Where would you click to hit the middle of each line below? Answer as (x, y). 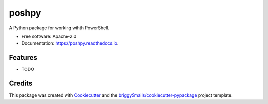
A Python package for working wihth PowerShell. (59, 28)
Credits (21, 84)
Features (23, 57)
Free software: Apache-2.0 (49, 36)
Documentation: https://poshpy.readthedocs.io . (70, 43)
